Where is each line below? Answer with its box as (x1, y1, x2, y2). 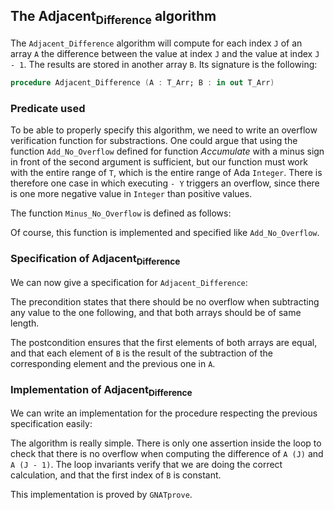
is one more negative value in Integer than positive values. (10, 188, 253, 200)
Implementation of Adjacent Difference (10, 382, 193, 398)
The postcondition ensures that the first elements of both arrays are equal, (10, 336, 318, 348)
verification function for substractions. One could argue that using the (10, 135, 298, 147)
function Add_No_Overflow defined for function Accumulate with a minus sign (10, 145, 325, 158)
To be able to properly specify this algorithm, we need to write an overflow (10, 124, 318, 136)
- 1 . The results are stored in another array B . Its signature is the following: (10, 59, 318, 70)
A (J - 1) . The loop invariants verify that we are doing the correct (10, 459, 283, 471)
